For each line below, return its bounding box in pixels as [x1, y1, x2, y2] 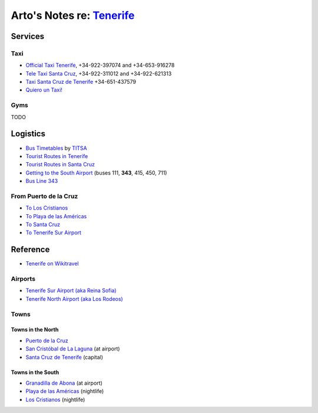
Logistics [11, 129, 45, 139]
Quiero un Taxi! [25, 86, 63, 94]
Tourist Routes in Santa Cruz [25, 161, 95, 168]
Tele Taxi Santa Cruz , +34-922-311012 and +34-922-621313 [25, 70, 172, 77]
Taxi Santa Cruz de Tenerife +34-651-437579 [25, 78, 137, 86]
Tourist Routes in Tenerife [25, 152, 88, 159]
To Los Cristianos [25, 204, 68, 212]
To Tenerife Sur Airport [25, 229, 82, 236]
